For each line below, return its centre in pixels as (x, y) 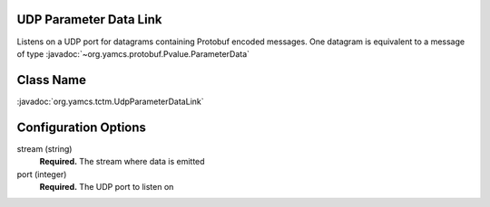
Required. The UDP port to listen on (107, 186)
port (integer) (42, 174)
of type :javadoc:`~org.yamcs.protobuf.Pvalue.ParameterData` (133, 53)
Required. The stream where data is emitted (122, 162)
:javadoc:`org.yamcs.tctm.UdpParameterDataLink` (110, 101)
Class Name (51, 80)
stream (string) (44, 148)
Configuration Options (82, 127)
